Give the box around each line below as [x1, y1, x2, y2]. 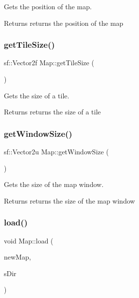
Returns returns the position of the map [4, 18, 123, 28]
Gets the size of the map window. [4, 179, 104, 189]
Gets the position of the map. [4, 1, 92, 11]
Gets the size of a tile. [4, 90, 69, 100]
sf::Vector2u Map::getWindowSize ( [4, 147, 109, 156]
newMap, [4, 252, 31, 262]
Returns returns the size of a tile [4, 107, 101, 117]
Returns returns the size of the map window [4, 195, 135, 205]
